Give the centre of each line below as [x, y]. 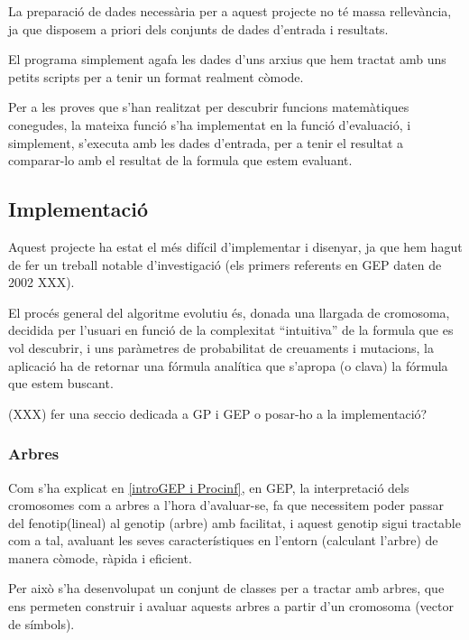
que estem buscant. [61, 383]
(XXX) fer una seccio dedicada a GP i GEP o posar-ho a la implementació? [218, 413]
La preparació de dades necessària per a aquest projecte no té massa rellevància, [230, 11]
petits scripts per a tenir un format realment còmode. [156, 76]
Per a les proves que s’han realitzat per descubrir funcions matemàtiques [209, 107]
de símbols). [41, 623]
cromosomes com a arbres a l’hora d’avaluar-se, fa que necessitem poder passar [226, 505]
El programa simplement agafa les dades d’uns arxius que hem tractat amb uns [227, 59]
